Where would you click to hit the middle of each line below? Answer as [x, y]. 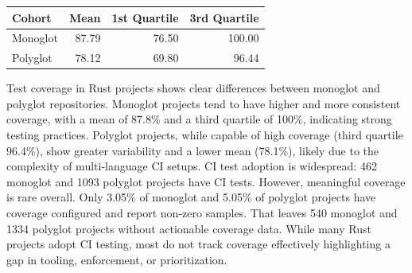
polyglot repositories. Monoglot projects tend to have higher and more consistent [204, 103]
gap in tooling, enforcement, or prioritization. [117, 259]
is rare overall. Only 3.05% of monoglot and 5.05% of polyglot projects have [191, 197]
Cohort [32, 17]
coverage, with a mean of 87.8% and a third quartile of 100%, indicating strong [199, 119]
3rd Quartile [224, 17]
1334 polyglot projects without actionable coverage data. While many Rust [189, 228]
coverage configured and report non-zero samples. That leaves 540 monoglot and [202, 213]
